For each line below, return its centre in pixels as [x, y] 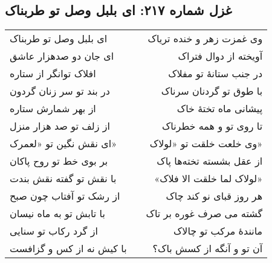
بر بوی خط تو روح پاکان [59, 161]
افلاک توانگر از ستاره [53, 74]
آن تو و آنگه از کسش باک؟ [208, 249]
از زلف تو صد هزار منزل [60, 126]
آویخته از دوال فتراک [220, 56]
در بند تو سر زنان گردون [60, 91]
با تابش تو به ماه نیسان [57, 214]
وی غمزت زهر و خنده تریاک [205, 39]
